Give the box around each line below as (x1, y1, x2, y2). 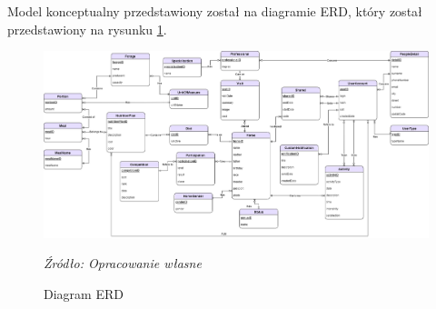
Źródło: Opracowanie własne (44, 254, 202, 273)
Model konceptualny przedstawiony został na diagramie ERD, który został (7, 2, 422, 20)
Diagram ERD (44, 284, 124, 303)
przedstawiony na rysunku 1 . (7, 19, 167, 38)
